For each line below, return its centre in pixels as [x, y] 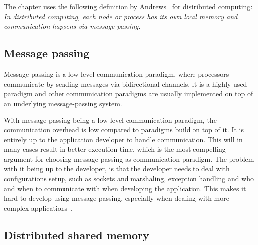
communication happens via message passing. [72, 26]
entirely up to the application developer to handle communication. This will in [123, 139]
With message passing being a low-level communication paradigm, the [110, 120]
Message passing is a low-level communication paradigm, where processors [117, 73]
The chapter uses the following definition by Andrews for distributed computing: [128, 6]
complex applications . [38, 207]
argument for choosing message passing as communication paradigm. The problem [129, 159]
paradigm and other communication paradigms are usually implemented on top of [129, 93]
